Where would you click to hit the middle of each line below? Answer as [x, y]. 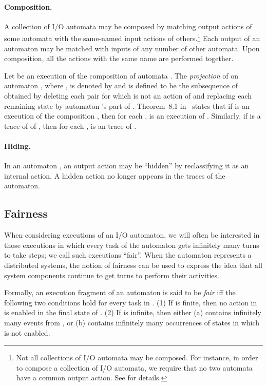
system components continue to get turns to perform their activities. [112, 275]
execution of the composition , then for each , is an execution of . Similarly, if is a [132, 116]
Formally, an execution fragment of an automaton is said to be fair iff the [120, 292]
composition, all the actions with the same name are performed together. [119, 58]
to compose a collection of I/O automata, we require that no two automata [134, 367]
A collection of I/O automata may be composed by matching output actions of [128, 26]
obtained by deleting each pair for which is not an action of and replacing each [128, 96]
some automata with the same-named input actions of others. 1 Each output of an [132, 37]
